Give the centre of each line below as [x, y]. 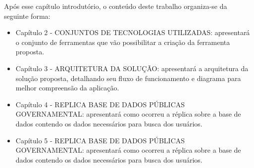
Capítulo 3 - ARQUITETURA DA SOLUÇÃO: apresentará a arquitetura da [132, 68]
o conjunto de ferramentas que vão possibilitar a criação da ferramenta [123, 42]
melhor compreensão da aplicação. [67, 88]
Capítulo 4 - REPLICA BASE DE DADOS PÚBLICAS [100, 104]
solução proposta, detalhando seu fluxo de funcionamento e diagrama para [128, 78]
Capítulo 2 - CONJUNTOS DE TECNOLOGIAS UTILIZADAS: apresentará [133, 32]
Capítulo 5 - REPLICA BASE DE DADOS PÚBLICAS [100, 140]
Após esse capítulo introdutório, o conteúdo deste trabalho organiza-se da [116, 6]
